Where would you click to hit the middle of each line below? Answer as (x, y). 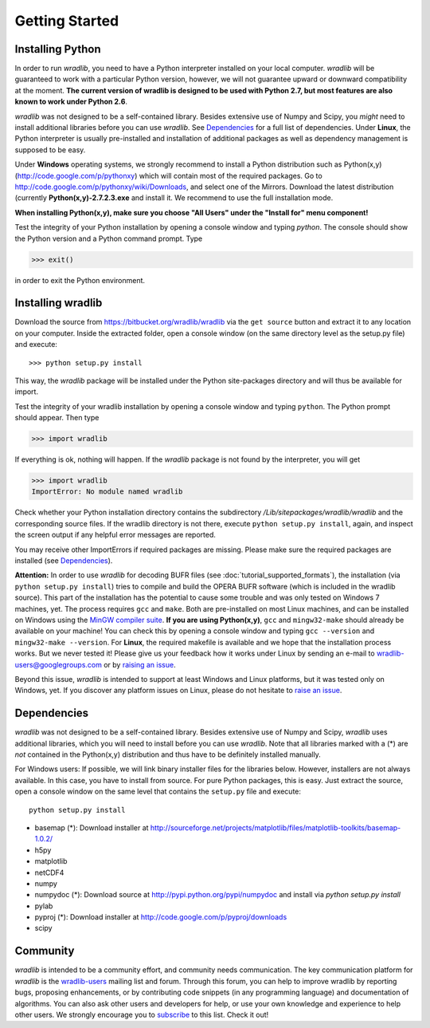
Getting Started (67, 21)
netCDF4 (49, 872)
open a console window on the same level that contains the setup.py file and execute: (158, 792)
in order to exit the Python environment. (80, 280)
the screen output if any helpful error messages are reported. (115, 535)
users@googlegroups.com (59, 664)
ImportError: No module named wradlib (107, 492)
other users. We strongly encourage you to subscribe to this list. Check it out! (142, 1014)
